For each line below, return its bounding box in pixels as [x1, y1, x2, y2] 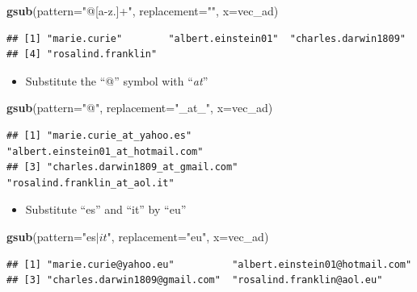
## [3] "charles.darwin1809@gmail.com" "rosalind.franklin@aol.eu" [6, 274, 383, 286]
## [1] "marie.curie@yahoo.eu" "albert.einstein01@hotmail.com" [6, 258, 412, 270]
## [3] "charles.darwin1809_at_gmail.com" [6, 161, 238, 173]
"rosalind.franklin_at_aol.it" [6, 177, 175, 189]
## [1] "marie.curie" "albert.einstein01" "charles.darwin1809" [6, 32, 406, 44]
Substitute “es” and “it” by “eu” [25, 201, 187, 218]
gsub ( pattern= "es [6, 227, 96, 244]
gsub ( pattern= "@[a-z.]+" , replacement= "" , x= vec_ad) [6, 2, 279, 19]
